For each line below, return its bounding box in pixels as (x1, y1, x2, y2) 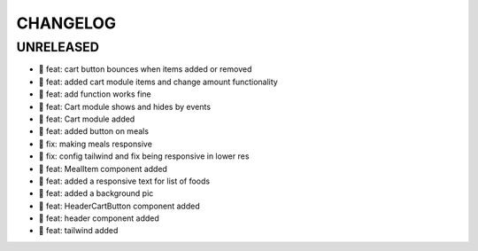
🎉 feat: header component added (38, 213, 159, 224)
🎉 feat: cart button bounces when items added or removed (38, 64, 252, 75)
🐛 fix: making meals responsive (38, 138, 152, 149)
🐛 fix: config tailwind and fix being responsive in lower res (38, 151, 250, 161)
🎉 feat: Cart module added (38, 114, 135, 124)
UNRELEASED (16, 39, 99, 55)
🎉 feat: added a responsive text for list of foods (38, 176, 211, 186)
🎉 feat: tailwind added (38, 225, 119, 236)
